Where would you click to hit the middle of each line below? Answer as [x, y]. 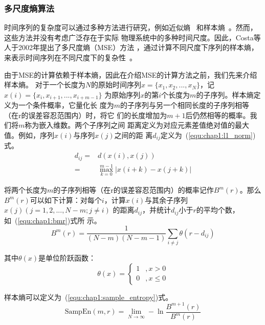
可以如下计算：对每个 [66, 200]
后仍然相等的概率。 [218, 115]
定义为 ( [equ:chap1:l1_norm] [206, 135]
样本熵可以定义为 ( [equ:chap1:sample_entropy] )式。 [89, 297]
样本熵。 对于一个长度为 [45, 85]
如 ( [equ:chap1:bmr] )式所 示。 [53, 220]
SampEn [78, 312]
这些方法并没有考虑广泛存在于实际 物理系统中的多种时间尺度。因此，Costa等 [132, 37]
